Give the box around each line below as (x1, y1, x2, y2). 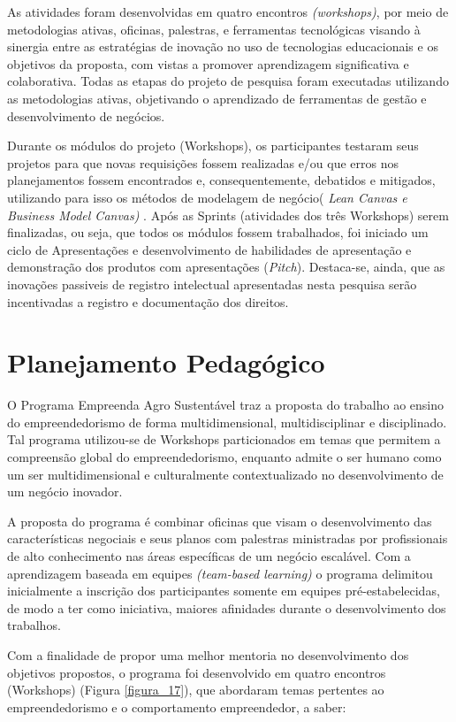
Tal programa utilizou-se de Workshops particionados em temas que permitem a (7, 430, 441, 449)
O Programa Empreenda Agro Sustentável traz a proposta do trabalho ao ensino (7, 396, 445, 414)
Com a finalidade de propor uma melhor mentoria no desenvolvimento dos (7, 645, 409, 664)
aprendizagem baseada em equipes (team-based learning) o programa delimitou (7, 564, 433, 582)
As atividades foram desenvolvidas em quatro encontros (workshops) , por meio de (7, 3, 449, 20)
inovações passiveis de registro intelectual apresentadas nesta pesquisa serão (7, 274, 417, 293)
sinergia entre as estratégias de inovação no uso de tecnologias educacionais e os (7, 37, 438, 56)
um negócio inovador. (7, 482, 123, 501)
